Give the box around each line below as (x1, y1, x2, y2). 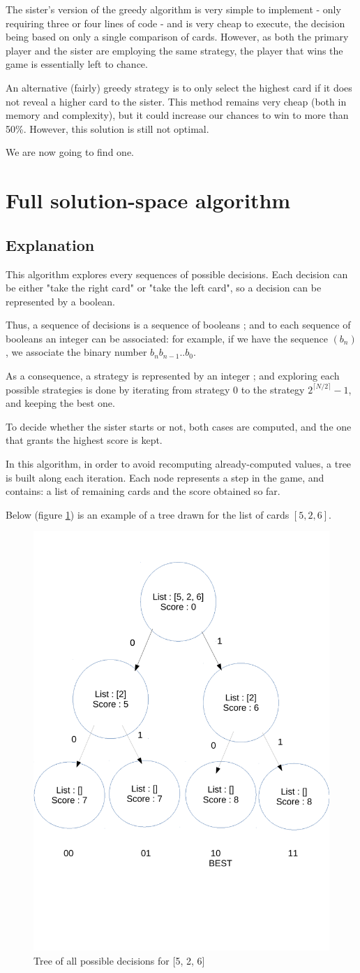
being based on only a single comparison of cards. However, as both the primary (6, 29, 349, 44)
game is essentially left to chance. (6, 57, 148, 71)
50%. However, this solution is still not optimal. (6, 121, 209, 136)
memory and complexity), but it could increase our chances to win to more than (6, 108, 349, 122)
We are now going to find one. (6, 145, 134, 159)
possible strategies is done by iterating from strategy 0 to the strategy (6, 382, 305, 396)
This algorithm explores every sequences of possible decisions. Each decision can (6, 266, 348, 281)
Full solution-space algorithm (6, 186, 291, 215)
